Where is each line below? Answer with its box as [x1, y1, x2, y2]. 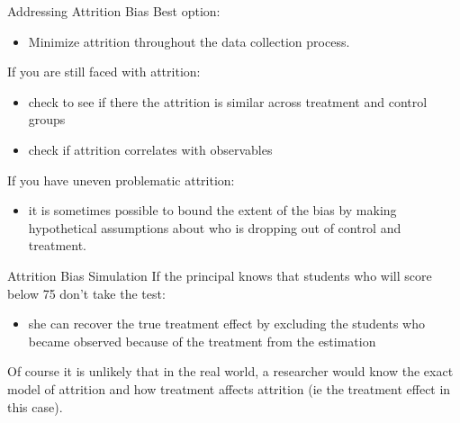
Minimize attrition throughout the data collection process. [28, 31, 350, 50]
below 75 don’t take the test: [7, 283, 166, 302]
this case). [7, 397, 63, 416]
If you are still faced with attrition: [7, 62, 201, 81]
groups [28, 110, 66, 129]
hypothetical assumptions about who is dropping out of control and [28, 218, 401, 237]
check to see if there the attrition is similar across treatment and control [28, 92, 428, 111]
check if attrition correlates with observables [28, 139, 273, 158]
